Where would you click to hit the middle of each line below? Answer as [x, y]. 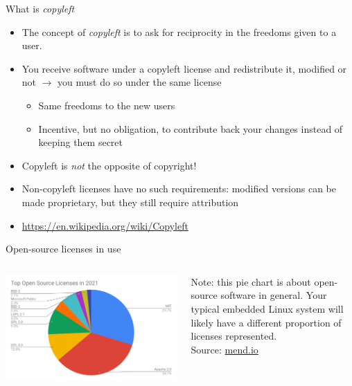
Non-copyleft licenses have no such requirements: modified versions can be [179, 189]
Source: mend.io [225, 349]
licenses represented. [234, 336]
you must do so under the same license [140, 82]
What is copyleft [40, 8]
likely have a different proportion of [266, 322]
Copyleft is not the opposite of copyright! [109, 165]
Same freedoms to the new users [107, 105]
